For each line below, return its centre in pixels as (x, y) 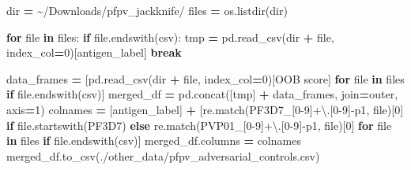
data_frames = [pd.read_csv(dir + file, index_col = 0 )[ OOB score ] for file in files (205, 78)
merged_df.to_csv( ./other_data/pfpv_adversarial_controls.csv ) (163, 155)
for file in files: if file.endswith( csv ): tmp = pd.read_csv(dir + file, (170, 37)
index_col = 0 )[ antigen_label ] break (94, 52)
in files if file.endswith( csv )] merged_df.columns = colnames (154, 140)
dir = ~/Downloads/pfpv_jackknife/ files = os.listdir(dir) (147, 10)
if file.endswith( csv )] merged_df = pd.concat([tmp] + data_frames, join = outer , (202, 94)
